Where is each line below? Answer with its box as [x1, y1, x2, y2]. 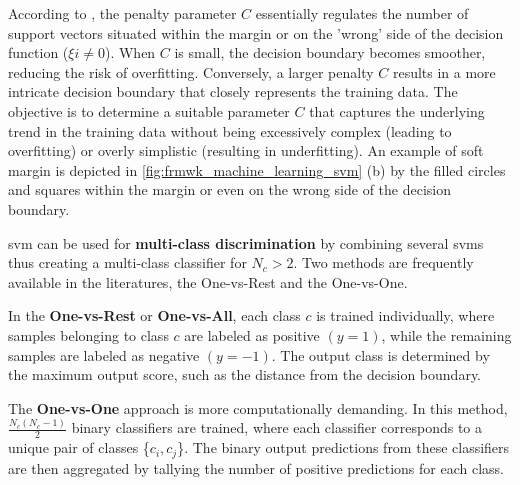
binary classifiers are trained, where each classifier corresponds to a [71, 417, 482, 438]
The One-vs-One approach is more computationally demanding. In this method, [8, 397, 508, 418]
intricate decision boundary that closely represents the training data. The [8, 81, 458, 102]
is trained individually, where [316, 305, 495, 326]
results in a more [392, 61, 496, 82]
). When [104, 42, 156, 63]
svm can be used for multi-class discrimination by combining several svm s [8, 232, 484, 253]
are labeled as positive [184, 324, 320, 345]
